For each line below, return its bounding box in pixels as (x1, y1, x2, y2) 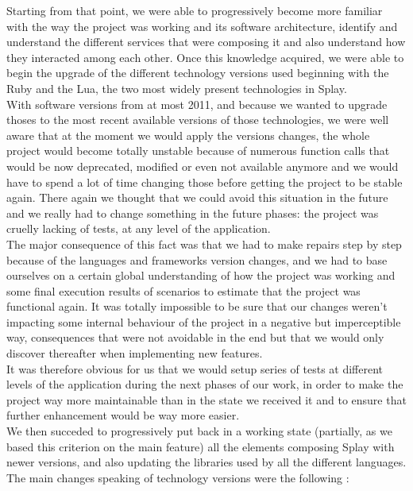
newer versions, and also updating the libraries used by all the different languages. (6, 454, 407, 470)
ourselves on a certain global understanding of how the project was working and (6, 267, 396, 284)
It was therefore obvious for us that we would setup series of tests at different (6, 360, 384, 377)
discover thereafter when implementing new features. (6, 345, 263, 361)
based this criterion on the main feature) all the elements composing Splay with (6, 438, 395, 454)
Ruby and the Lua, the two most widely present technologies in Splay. (6, 79, 347, 96)
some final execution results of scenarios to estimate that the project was (6, 282, 361, 299)
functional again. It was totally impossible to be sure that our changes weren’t (6, 298, 388, 315)
